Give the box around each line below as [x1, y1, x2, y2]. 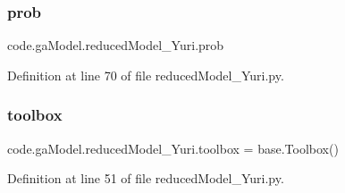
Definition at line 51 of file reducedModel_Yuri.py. [7, 169, 284, 188]
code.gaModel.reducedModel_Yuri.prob [7, 36, 224, 55]
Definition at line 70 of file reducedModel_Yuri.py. [7, 65, 284, 84]
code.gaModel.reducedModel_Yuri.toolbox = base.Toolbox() [7, 138, 339, 157]
